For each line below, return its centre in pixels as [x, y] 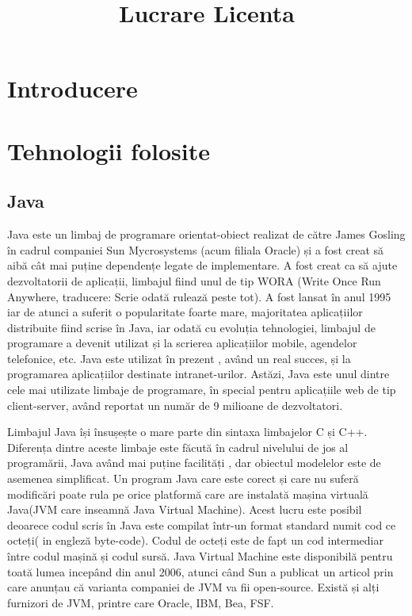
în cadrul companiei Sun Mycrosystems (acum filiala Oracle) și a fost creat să [196, 249]
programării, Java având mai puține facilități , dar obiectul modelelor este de [194, 463]
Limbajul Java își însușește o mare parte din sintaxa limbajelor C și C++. [187, 432]
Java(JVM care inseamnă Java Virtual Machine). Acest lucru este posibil [185, 509]
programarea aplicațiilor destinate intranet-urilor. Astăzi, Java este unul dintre [198, 374]
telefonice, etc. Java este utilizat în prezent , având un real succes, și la [179, 358]
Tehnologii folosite [109, 150]
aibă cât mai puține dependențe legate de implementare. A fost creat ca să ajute [202, 265]
